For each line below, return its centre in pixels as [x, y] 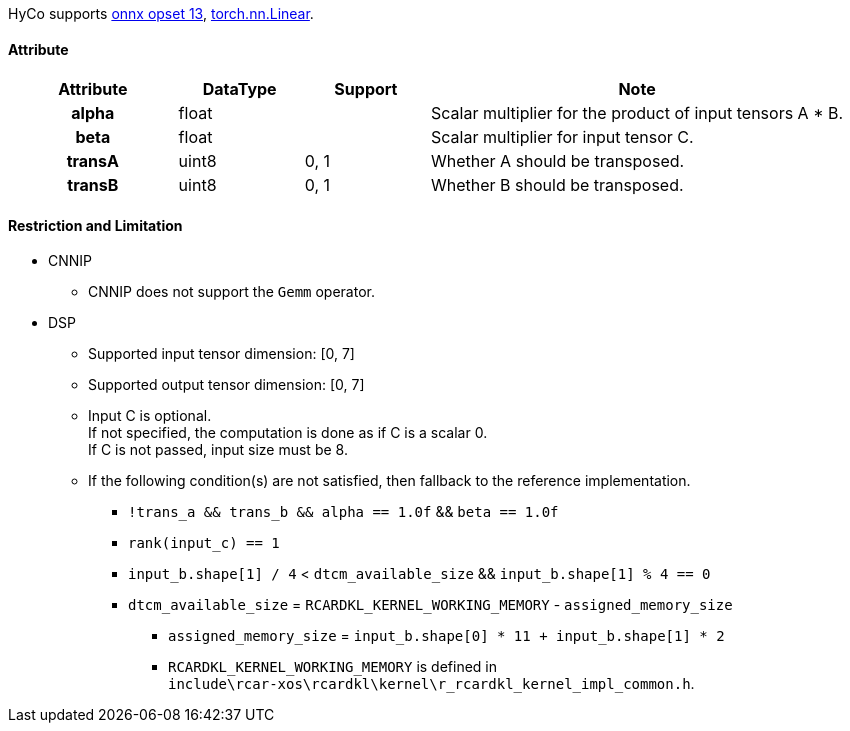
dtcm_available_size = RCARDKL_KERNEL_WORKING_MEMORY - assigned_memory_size [430, 605]
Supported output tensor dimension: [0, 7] [226, 385]
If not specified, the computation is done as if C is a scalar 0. [288, 433]
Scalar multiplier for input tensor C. [562, 137]
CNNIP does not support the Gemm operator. [231, 292]
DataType [239, 89]
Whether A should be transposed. [558, 161]
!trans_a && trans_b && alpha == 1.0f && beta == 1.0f [343, 512]
